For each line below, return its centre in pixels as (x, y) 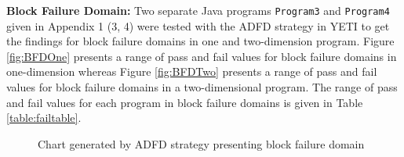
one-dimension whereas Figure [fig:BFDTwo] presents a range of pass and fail (192, 71)
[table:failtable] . (44, 118)
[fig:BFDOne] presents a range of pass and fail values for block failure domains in (202, 56)
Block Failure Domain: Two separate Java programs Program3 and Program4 (198, 10)
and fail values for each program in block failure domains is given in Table (185, 102)
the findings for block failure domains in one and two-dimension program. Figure (200, 41)
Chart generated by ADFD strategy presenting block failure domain (201, 143)
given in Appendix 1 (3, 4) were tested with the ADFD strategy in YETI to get (198, 25)
